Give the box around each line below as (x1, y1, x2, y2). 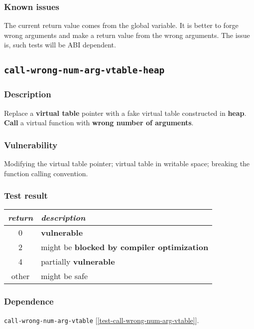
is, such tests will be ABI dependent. (4, 39, 116, 50)
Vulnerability (4, 138, 58, 151)
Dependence (4, 295, 54, 308)
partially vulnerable (41, 256, 115, 268)
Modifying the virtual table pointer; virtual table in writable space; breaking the (4, 158, 250, 168)
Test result (4, 189, 48, 202)
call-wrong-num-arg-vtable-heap (4, 65, 165, 76)
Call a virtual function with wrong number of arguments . (4, 117, 194, 128)
